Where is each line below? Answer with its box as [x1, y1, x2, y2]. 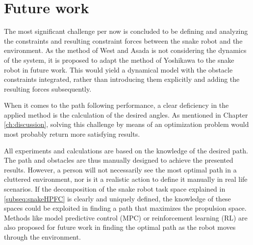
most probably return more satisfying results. [4, 129, 140, 139]
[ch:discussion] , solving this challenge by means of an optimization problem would [4, 119, 249, 129]
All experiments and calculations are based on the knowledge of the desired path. [4, 145, 248, 155]
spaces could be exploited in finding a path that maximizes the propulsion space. [4, 203, 247, 213]
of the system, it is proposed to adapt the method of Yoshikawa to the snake [4, 54, 234, 65]
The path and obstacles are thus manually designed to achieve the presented [4, 155, 233, 165]
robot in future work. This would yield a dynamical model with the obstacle [4, 64, 233, 74]
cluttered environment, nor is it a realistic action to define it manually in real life [4, 174, 248, 184]
